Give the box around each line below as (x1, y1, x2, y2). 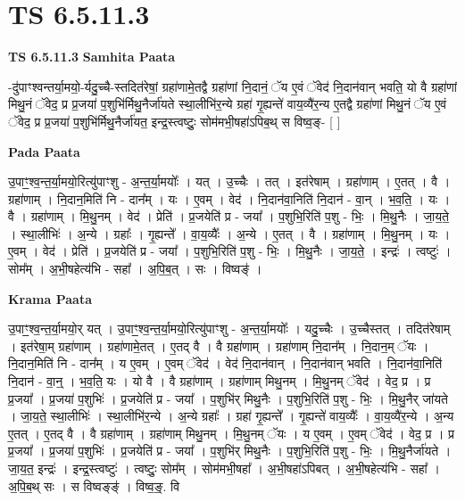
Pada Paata (8, 142, 80, 160)
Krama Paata (8, 289, 92, 308)
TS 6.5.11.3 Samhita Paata (8, 47, 176, 66)
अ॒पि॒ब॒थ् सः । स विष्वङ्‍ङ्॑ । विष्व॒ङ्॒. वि (8, 476, 180, 495)
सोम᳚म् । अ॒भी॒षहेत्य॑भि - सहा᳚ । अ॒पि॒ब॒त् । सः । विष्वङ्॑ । (8, 259, 262, 278)
